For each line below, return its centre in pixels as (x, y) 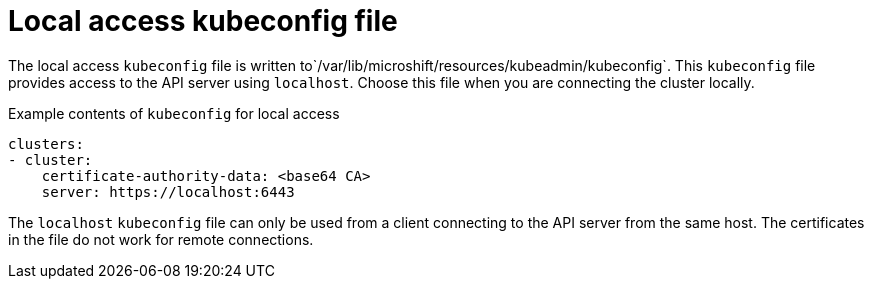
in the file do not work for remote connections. (161, 239)
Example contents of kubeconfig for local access (174, 113)
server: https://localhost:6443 (168, 191)
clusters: (46, 143)
